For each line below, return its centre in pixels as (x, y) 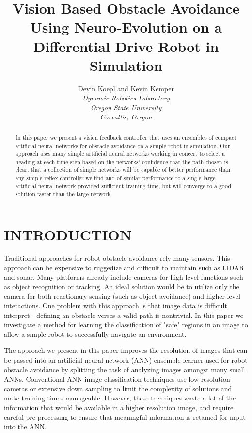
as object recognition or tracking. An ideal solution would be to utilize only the (122, 286)
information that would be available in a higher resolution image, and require (119, 407)
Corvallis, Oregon (126, 117)
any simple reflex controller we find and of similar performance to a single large (115, 178)
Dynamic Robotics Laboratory (126, 98)
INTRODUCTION (68, 235)
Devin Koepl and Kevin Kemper (126, 88)
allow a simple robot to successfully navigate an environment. (95, 334)
